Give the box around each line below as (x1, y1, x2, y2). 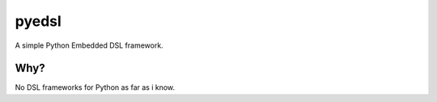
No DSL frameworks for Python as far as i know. (15, 83, 176, 92)
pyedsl (15, 12, 62, 30)
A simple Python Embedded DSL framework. (15, 40, 163, 50)
